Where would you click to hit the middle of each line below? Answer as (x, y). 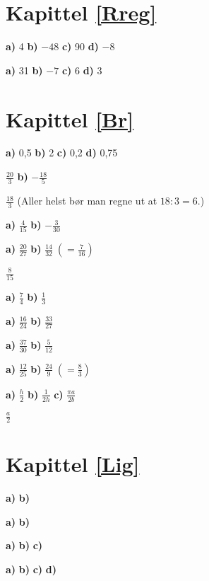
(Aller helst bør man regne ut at (87, 201)
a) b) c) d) (31, 569)
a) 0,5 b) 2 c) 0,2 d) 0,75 (62, 153)
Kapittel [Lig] (73, 464)
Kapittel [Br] (70, 119)
